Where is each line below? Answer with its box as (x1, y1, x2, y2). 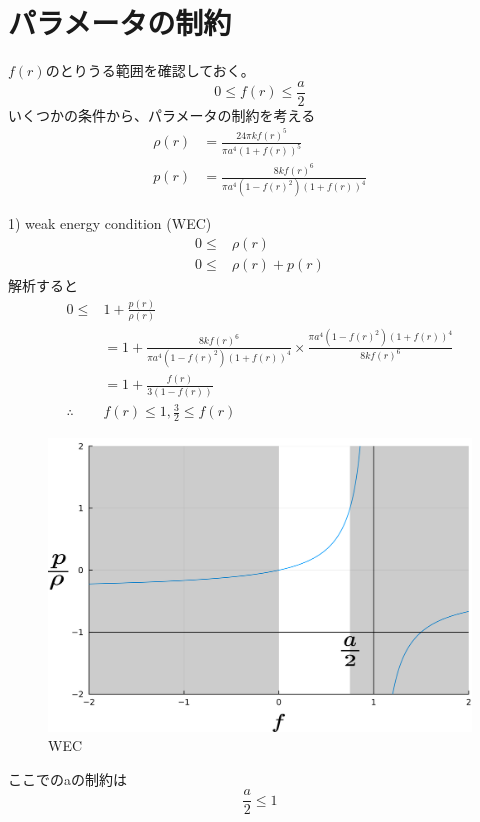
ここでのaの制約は (8, 768, 127, 789)
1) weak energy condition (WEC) (8, 213, 212, 234)
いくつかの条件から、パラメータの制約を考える (8, 104, 316, 125)
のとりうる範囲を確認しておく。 (45, 60, 255, 81)
